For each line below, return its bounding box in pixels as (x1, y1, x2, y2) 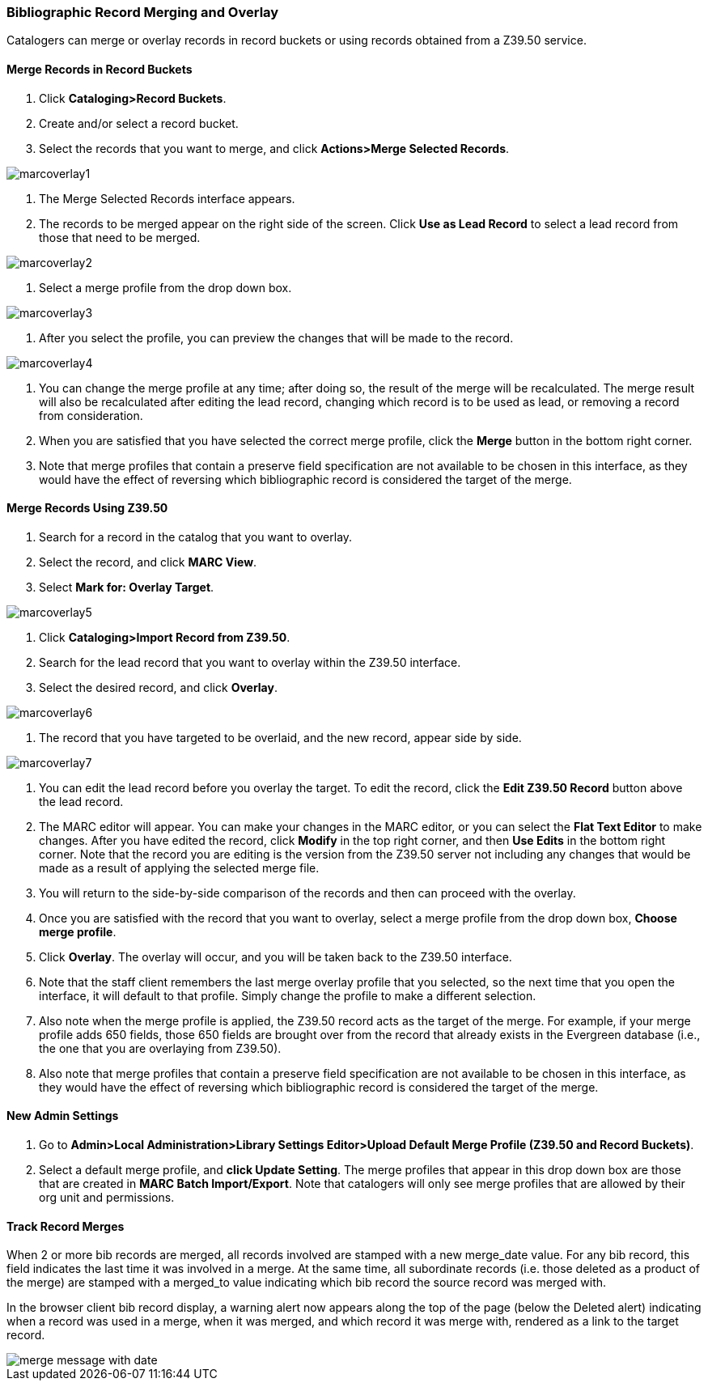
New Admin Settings (6, 1109, 119, 1123)
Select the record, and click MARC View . (39, 554, 257, 569)
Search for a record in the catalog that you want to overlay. (39, 529, 353, 544)
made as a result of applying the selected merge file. (39, 860, 320, 875)
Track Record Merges (6, 1219, 125, 1233)
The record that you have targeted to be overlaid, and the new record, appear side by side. (39, 730, 522, 744)
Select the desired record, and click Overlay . (39, 680, 278, 694)
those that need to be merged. (39, 230, 201, 244)
